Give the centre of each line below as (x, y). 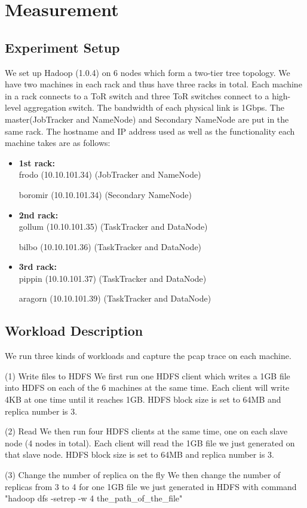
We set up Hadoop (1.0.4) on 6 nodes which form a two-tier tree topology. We (148, 72)
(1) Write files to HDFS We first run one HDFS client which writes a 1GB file (148, 375)
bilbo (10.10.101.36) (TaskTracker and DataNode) (110, 246)
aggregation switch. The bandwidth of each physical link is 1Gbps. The (154, 107)
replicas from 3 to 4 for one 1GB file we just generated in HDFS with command (151, 486)
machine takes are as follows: (58, 143)
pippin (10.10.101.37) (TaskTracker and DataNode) (113, 278)
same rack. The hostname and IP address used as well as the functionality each (150, 131)
